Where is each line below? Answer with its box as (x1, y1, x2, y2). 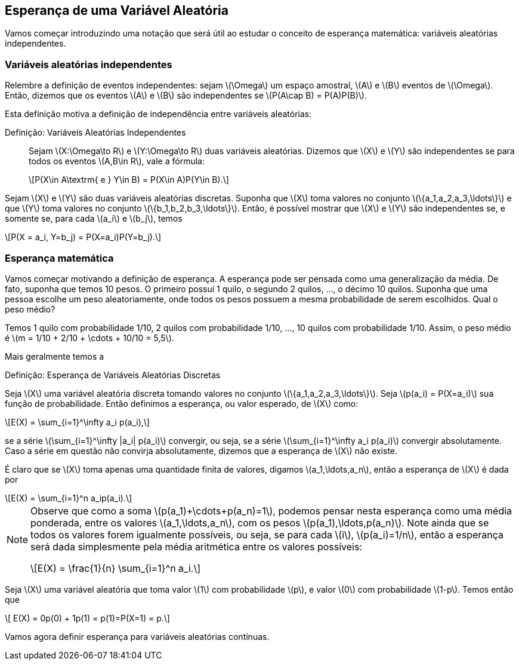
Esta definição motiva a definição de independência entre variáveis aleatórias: (5, 109, 312, 119)
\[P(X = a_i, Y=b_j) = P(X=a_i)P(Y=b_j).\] (5, 232, 162, 243)
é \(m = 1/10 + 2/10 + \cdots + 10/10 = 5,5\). (5, 332, 174, 343)
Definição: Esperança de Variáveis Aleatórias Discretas (5, 369, 221, 380)
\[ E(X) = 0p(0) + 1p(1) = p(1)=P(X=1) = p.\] (5, 612, 170, 623)
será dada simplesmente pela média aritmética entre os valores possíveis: (30, 540, 363, 553)
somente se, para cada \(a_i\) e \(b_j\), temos (5, 213, 183, 224)
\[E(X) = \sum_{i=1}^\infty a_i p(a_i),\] (5, 416, 150, 427)
